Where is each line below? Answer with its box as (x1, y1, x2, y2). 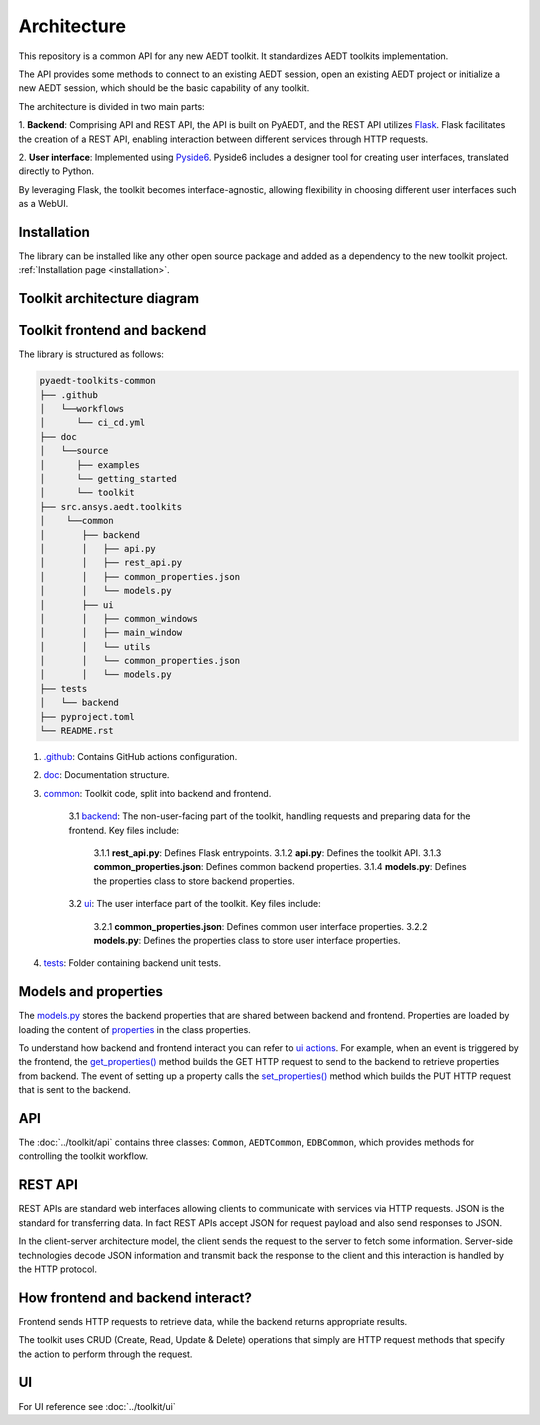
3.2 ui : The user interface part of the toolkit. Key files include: (68, 898, 322, 910)
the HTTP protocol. (18, 1263, 97, 1275)
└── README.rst (39, 725, 114, 737)
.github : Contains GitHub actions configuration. (43, 751, 238, 763)
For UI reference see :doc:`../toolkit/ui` (18, 1400, 176, 1412)
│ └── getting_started (39, 473, 177, 484)
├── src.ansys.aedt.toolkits (39, 501, 183, 512)
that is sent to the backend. (18, 1084, 132, 1096)
